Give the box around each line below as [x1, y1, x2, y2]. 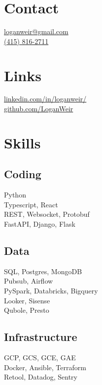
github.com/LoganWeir [4, 103, 73, 114]
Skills [4, 132, 41, 152]
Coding [4, 166, 41, 182]
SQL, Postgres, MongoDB [4, 266, 82, 276]
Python [4, 190, 26, 200]
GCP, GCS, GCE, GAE [4, 352, 76, 362]
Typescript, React [4, 199, 58, 209]
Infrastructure [4, 329, 77, 344]
